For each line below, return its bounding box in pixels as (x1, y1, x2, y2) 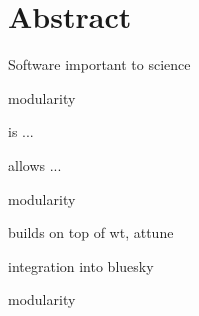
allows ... (8, 154, 62, 175)
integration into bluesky (8, 255, 154, 276)
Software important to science (8, 54, 191, 75)
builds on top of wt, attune (8, 222, 174, 243)
